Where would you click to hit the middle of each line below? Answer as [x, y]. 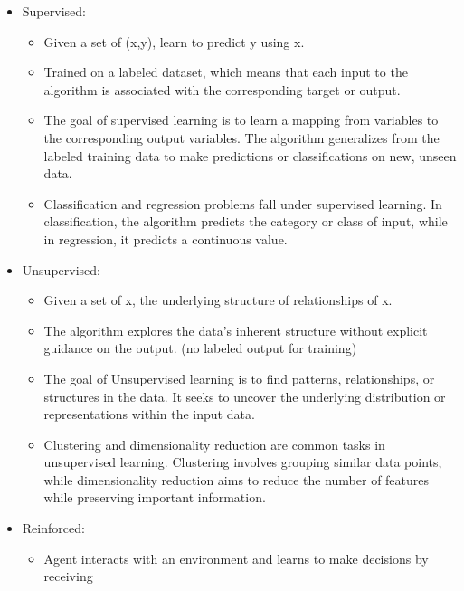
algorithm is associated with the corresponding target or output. [222, 89]
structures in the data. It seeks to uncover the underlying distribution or [245, 396]
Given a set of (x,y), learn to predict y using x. [174, 41]
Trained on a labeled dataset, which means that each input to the [226, 72]
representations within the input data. [149, 414]
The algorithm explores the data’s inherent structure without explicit [236, 330]
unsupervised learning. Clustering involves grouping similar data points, [243, 462]
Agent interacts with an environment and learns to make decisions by [236, 558]
